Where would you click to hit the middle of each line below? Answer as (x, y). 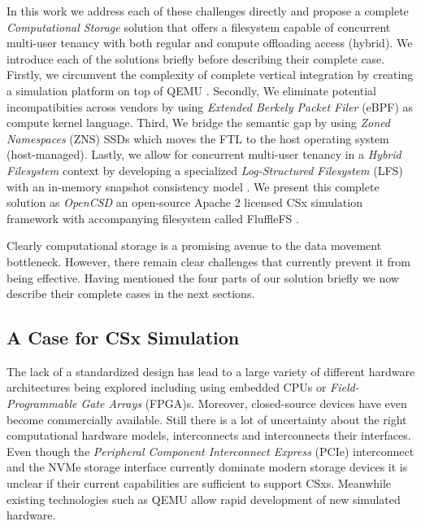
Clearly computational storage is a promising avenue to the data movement (194, 245)
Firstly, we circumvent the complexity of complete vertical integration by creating (210, 75)
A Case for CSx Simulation (123, 338)
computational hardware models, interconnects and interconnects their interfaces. (209, 435)
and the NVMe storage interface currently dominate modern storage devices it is (207, 467)
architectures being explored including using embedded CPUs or (167, 387)
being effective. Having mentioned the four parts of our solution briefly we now (203, 277)
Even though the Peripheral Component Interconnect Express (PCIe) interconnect (210, 451)
